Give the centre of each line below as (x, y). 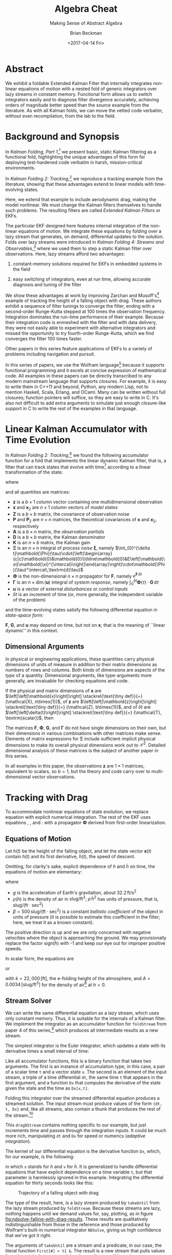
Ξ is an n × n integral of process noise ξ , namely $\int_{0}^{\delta (81, 548)
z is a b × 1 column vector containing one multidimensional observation (88, 502)
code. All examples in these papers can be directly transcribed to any (79, 376)
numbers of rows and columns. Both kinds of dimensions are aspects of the (85, 670)
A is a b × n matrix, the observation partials (58, 531)
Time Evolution (38, 440)
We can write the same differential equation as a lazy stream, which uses (82, 1013)
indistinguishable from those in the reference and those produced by (78, 1225)
